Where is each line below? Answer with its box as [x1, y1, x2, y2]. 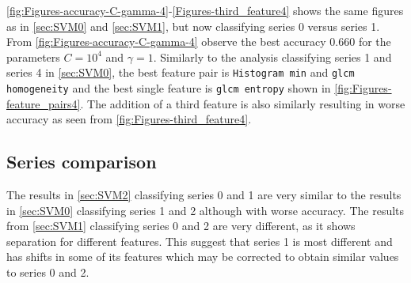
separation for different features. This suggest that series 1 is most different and [6, 232, 393, 249]
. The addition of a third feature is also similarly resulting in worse [80, 95, 405, 111]
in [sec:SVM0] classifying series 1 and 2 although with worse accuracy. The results [6, 202, 405, 218]
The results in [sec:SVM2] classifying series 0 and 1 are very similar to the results [6, 187, 401, 203]
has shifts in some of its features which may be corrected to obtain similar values [6, 248, 399, 265]
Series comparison [6, 149, 157, 174]
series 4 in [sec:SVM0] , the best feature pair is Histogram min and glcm [6, 64, 355, 81]
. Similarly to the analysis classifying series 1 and [153, 48, 392, 65]
